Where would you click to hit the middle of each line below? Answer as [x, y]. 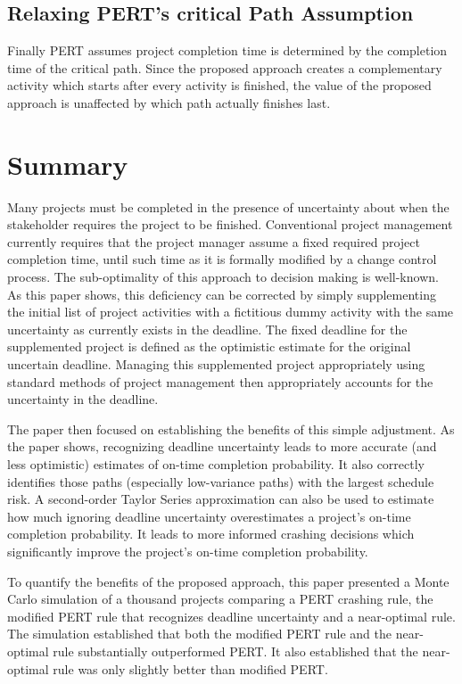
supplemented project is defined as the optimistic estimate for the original [209, 346]
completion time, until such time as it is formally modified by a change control [222, 259]
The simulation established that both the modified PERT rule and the [200, 634]
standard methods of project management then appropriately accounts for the [220, 381]
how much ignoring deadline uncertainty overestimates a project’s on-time [209, 516]
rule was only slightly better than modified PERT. [190, 668]
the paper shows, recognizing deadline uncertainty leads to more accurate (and [222, 446]
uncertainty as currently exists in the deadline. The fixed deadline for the [207, 329]
